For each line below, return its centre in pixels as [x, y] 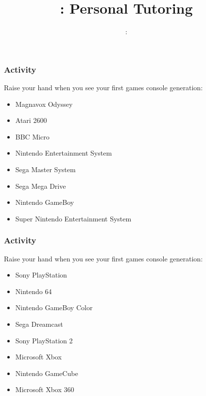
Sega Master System [45, 169]
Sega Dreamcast [39, 324]
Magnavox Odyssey [44, 104]
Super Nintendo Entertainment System [73, 218]
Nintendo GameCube [47, 373]
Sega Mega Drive [41, 186]
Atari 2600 [31, 120]
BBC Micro [32, 136]
